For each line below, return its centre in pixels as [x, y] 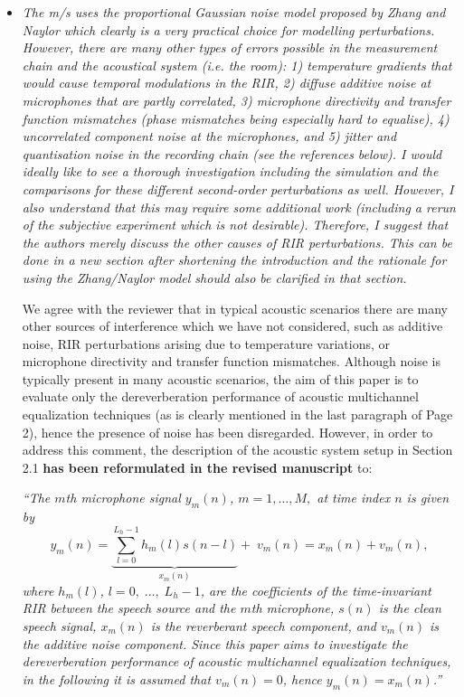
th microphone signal [123, 498]
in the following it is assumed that [117, 678]
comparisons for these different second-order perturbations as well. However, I [238, 188]
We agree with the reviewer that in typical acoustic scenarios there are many [235, 308]
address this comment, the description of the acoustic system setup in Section [237, 450]
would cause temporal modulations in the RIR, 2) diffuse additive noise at [227, 83]
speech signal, [59, 625]
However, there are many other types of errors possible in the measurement [230, 47]
